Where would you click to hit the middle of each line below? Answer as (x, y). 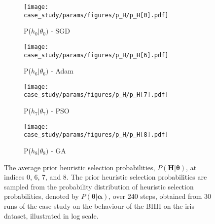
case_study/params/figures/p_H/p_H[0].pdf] (96, 15)
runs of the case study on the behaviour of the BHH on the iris (99, 206)
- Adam (62, 71)
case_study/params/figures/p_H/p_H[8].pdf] (96, 135)
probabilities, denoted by (41, 196)
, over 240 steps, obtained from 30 (160, 196)
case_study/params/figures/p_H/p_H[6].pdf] (96, 55)
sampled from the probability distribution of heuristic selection (99, 186)
